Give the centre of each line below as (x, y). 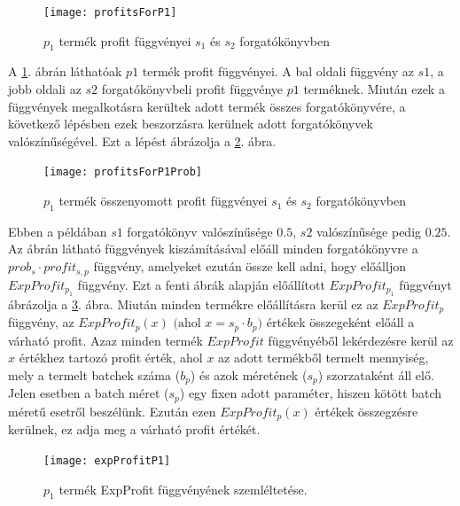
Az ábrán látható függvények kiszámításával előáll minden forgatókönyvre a (213, 249)
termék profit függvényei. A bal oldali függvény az (278, 71)
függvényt (425, 284)
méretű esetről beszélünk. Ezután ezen (112, 411)
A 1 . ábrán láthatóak (65, 71)
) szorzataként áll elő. (376, 375)
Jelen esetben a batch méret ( (89, 393)
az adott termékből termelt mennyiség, (324, 358)
